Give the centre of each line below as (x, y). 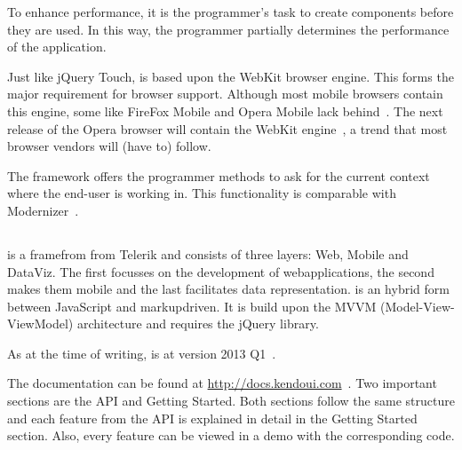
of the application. (57, 47)
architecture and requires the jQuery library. (198, 324)
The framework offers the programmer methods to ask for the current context (219, 175)
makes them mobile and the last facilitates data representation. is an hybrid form (228, 289)
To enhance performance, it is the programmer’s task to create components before (231, 12)
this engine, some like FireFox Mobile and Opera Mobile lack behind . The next (225, 111)
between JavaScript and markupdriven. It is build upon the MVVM (192, 306)
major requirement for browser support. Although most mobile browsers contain (225, 94)
